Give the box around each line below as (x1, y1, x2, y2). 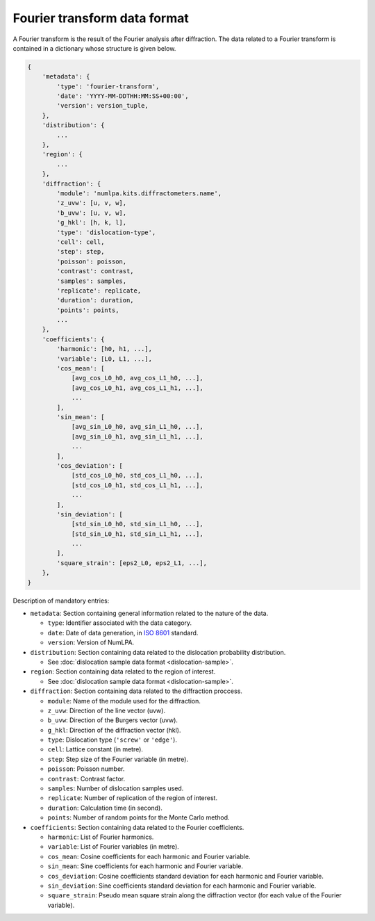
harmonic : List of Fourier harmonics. (47, 833, 154, 841)
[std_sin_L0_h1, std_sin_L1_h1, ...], (71, 530, 204, 538)
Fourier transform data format (12, 10, 189, 26)
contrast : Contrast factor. (47, 774, 126, 783)
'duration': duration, (56, 296, 135, 304)
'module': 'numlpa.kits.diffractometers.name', (56, 190, 222, 197)
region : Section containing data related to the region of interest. (30, 667, 216, 676)
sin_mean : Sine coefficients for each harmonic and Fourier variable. (47, 862, 243, 870)
